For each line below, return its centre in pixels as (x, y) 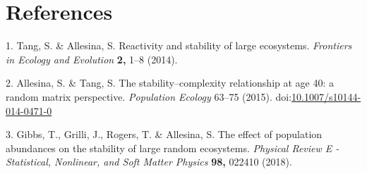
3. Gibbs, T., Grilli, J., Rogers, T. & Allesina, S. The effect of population (164, 134)
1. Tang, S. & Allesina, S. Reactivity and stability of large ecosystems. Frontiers (179, 45)
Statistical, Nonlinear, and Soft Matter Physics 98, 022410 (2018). (149, 162)
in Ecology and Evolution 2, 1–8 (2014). (92, 59)
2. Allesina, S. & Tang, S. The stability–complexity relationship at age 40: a (170, 83)
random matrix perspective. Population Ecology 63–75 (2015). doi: (149, 96)
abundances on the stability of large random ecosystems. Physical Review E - (173, 148)
